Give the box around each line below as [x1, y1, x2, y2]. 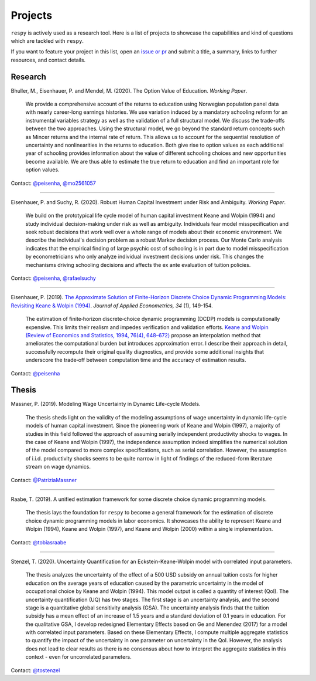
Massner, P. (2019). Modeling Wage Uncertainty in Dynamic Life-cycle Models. [11, 401, 201, 408]
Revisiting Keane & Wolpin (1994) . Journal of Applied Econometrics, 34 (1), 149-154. [11, 302, 213, 309]
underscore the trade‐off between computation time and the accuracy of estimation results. [25, 357, 246, 364]
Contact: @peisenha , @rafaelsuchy [11, 275, 97, 282]
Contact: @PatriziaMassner [11, 476, 77, 483]
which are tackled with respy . [11, 37, 84, 44]
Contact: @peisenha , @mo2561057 [11, 179, 97, 187]
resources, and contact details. [11, 56, 86, 63]
